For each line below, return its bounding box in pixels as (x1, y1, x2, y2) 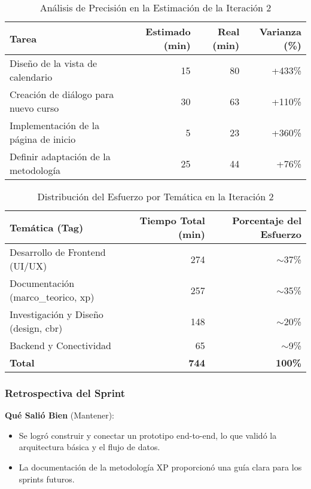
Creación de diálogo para (10, 87, 114, 101)
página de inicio (10, 132, 76, 146)
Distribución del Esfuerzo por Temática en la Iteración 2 (37, 190, 274, 203)
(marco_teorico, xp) (10, 290, 94, 304)
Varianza (259, 25, 301, 38)
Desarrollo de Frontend (10, 245, 106, 259)
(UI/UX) (10, 259, 47, 273)
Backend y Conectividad (10, 338, 112, 352)
